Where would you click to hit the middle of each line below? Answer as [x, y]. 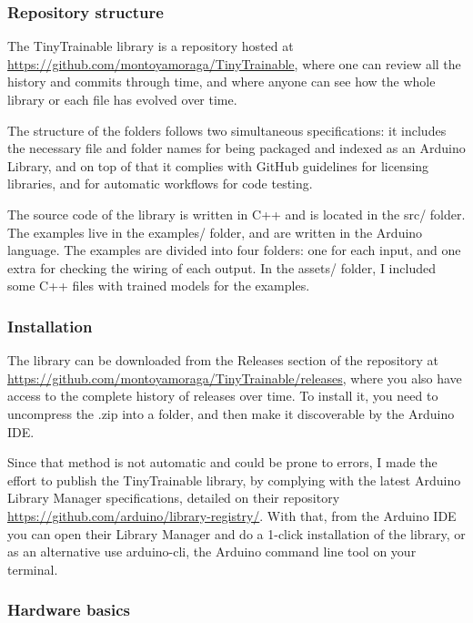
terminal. [33, 569]
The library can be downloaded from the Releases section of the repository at [223, 360]
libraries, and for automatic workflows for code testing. [160, 184]
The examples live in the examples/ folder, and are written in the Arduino [215, 232]
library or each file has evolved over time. [122, 99]
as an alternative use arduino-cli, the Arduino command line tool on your [212, 552]
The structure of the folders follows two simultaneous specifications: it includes [227, 130]
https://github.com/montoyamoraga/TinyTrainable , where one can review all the [234, 63]
